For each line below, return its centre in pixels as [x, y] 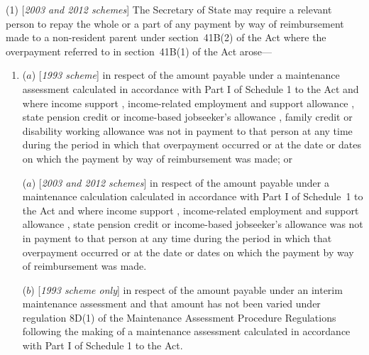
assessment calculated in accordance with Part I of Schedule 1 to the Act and [191, 88]
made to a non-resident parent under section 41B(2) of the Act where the [166, 37]
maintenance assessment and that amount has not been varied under [171, 304]
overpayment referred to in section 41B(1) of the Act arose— [139, 51]
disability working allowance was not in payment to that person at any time [187, 130]
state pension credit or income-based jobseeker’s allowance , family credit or [187, 117]
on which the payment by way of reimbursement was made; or [157, 158]
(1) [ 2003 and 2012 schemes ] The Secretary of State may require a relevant [169, 9]
